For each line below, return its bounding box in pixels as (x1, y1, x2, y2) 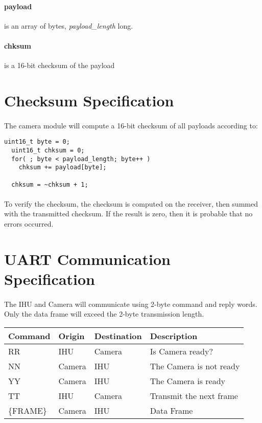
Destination (94, 330, 142, 342)
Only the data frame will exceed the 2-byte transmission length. (4, 308, 204, 319)
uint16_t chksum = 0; (11, 147, 85, 154)
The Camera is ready (150, 375, 225, 387)
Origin (58, 330, 85, 342)
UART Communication (4, 248, 171, 269)
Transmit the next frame (150, 390, 238, 402)
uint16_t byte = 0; (4, 138, 70, 146)
